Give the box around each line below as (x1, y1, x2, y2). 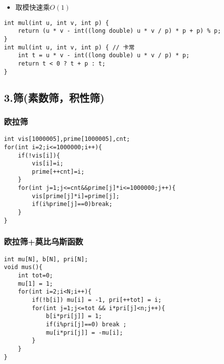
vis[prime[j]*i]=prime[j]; (32, 192, 120, 200)
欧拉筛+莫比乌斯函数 (4, 235, 83, 248)
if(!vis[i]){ (18, 152, 60, 159)
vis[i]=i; (32, 160, 64, 167)
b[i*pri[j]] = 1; (45, 313, 102, 320)
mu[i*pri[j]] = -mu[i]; (45, 329, 123, 336)
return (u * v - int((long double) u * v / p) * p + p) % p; (18, 27, 221, 35)
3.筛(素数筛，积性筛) (4, 90, 105, 105)
